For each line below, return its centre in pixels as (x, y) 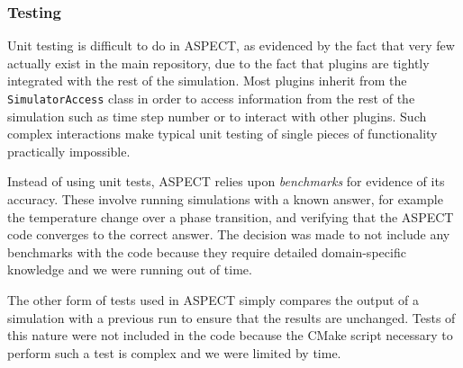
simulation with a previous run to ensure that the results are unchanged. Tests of (231, 317)
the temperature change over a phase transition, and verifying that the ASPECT (231, 216)
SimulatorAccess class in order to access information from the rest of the (211, 98)
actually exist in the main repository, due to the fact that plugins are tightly (218, 63)
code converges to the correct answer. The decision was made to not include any (229, 234)
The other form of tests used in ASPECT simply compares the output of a (213, 300)
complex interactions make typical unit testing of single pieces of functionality (222, 134)
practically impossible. (69, 151)
